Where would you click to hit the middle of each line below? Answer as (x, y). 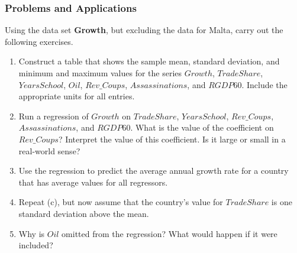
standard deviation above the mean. (84, 213)
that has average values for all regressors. (93, 182)
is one (282, 202)
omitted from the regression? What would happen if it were (170, 233)
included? (36, 245)
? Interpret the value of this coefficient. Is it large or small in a (172, 139)
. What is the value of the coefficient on (202, 127)
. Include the (264, 84)
